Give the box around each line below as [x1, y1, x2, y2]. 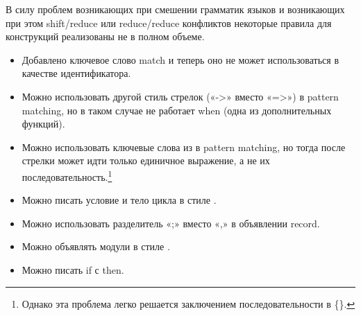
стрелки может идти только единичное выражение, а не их [22, 153, 270, 168]
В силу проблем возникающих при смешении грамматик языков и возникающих [6, 2, 345, 16]
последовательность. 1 [22, 167, 112, 184]
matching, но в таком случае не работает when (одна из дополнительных [22, 103, 332, 117]
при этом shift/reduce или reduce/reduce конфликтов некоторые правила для [6, 15, 332, 30]
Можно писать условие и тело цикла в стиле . [22, 193, 217, 207]
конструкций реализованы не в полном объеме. [6, 29, 205, 44]
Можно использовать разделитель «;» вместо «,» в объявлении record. [22, 216, 320, 230]
